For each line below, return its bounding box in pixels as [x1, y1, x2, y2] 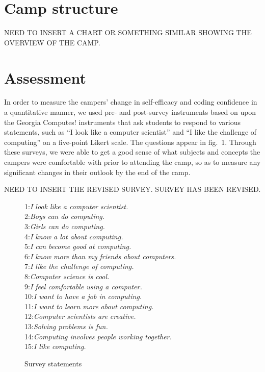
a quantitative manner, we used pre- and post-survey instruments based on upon [4, 107, 256, 117]
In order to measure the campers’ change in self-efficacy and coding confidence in [4, 96, 257, 107]
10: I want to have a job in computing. [24, 291, 142, 302]
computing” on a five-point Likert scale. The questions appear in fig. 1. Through [4, 136, 256, 147]
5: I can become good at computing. [24, 241, 131, 252]
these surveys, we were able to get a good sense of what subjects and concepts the [4, 146, 260, 157]
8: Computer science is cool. [24, 270, 110, 281]
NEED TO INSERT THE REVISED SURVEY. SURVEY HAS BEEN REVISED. [4, 184, 261, 194]
